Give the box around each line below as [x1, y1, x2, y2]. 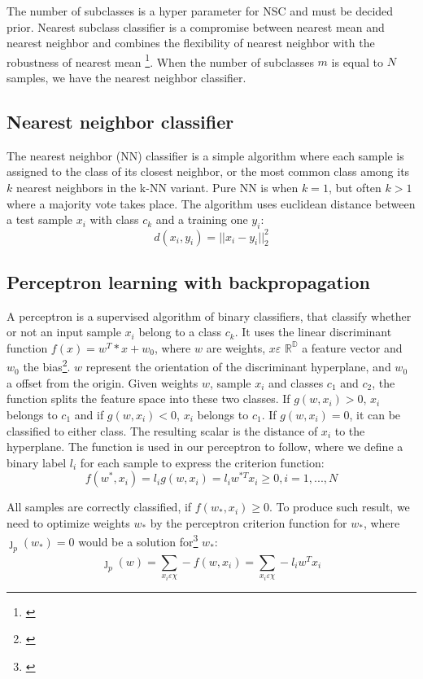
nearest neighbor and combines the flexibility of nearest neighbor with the [7, 34, 375, 51]
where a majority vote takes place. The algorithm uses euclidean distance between [7, 195, 416, 212]
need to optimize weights [7, 514, 130, 531]
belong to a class [138, 323, 222, 340]
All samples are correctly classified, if [7, 498, 192, 515]
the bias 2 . [23, 356, 71, 375]
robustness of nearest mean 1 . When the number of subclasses [7, 50, 314, 70]
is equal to [331, 53, 384, 70]
